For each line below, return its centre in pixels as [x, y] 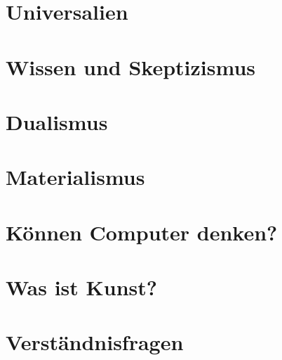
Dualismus [57, 121]
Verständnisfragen [95, 342]
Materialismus [75, 177]
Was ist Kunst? [82, 287]
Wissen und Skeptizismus [130, 66]
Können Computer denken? [142, 232]
